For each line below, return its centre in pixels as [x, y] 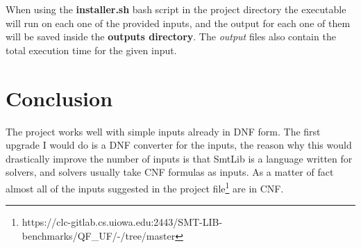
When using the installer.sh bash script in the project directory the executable [176, 9]
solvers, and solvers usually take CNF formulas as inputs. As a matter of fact [170, 172]
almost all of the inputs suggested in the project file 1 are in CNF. [145, 187]
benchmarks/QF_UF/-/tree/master [99, 235]
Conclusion [59, 98]
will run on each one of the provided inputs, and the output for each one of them [178, 23]
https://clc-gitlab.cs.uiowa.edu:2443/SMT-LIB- [122, 222]
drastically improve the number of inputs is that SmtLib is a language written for [179, 158]
